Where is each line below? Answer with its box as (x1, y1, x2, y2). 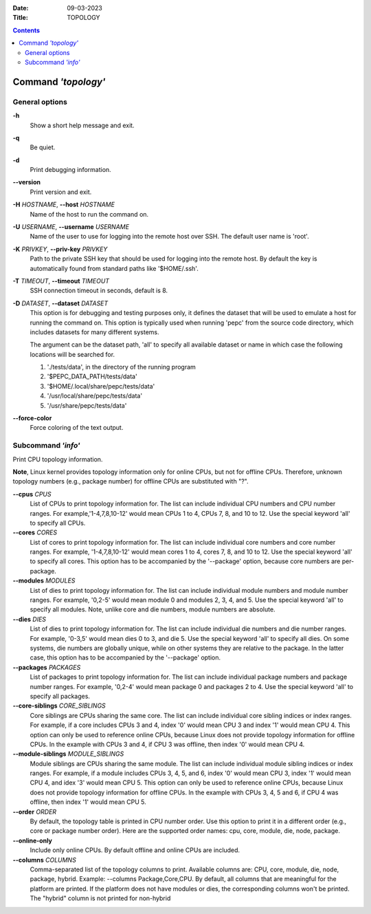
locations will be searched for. (30, 350, 115, 358)
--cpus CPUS (12, 490, 52, 498)
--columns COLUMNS (12, 856, 77, 864)
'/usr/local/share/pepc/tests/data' (47, 392, 143, 400)
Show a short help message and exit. (30, 121, 135, 129)
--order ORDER (12, 807, 57, 816)
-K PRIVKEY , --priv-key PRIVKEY (12, 245, 108, 253)
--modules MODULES (12, 576, 76, 585)
